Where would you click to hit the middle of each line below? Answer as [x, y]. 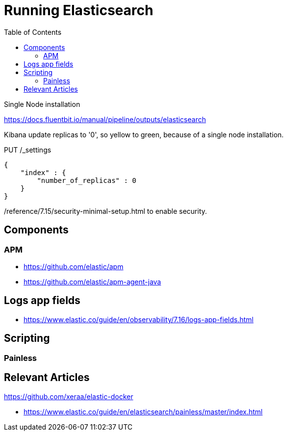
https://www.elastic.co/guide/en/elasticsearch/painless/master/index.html [143, 411]
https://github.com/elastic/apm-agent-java [92, 281]
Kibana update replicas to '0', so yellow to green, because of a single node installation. [144, 134]
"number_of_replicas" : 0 [87, 180]
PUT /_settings [28, 150]
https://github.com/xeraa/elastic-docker [69, 396]
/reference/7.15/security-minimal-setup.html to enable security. [105, 211]
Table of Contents [33, 32]
